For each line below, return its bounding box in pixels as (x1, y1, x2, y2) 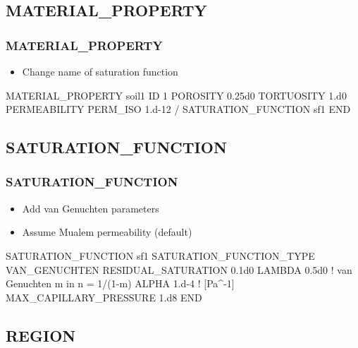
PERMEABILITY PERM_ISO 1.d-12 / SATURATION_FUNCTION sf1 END (6, 102, 351, 116)
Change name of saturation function (22, 64, 178, 78)
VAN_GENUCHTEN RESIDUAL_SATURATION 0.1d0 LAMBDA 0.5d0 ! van (6, 262, 352, 277)
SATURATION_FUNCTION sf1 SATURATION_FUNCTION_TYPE (6, 248, 315, 263)
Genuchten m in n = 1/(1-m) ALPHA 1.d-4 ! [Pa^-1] (6, 276, 235, 291)
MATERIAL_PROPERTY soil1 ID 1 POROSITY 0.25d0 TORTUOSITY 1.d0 (6, 88, 347, 102)
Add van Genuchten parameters (22, 200, 159, 215)
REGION (6, 324, 76, 346)
